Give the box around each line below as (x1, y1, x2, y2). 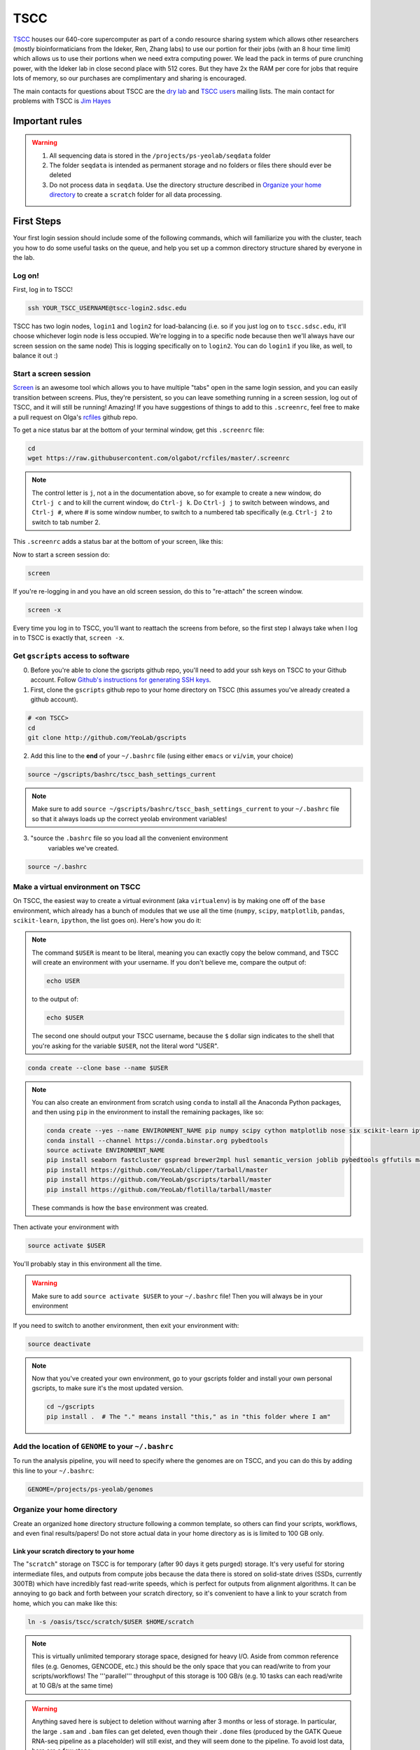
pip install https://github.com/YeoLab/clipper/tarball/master (46, 1165, 269, 1174)
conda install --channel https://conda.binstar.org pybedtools (46, 1136, 269, 1144)
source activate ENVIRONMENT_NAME (46, 1147, 165, 1154)
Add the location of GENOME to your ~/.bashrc (13, 1442, 174, 1452)
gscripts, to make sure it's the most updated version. (31, 1384, 184, 1392)
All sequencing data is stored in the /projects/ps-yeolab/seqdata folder (49, 151, 271, 160)
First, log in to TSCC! (13, 286, 73, 294)
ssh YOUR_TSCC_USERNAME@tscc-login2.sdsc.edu (27, 304, 187, 312)
